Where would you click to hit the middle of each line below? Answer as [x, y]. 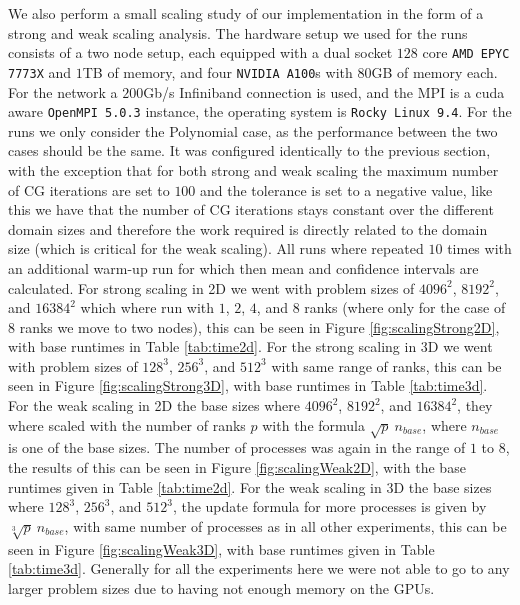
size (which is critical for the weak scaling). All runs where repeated [216, 248]
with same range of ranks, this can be [386, 365]
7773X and [40, 71]
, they [475, 405]
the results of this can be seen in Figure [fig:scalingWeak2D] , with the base [237, 467]
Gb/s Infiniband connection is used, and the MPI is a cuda [324, 91]
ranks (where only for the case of [405, 307]
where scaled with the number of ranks [127, 424]
